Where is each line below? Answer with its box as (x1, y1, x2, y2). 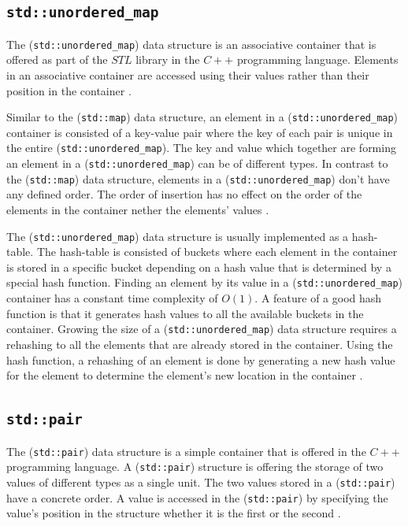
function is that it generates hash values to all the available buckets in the (6, 305, 364, 321)
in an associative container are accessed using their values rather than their (6, 67, 369, 83)
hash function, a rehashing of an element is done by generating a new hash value (6, 351, 395, 368)
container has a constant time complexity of (6, 290, 218, 306)
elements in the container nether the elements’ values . (6, 202, 269, 218)
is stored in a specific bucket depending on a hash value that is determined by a (6, 258, 391, 275)
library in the (135, 51, 200, 68)
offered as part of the (6, 51, 108, 68)
